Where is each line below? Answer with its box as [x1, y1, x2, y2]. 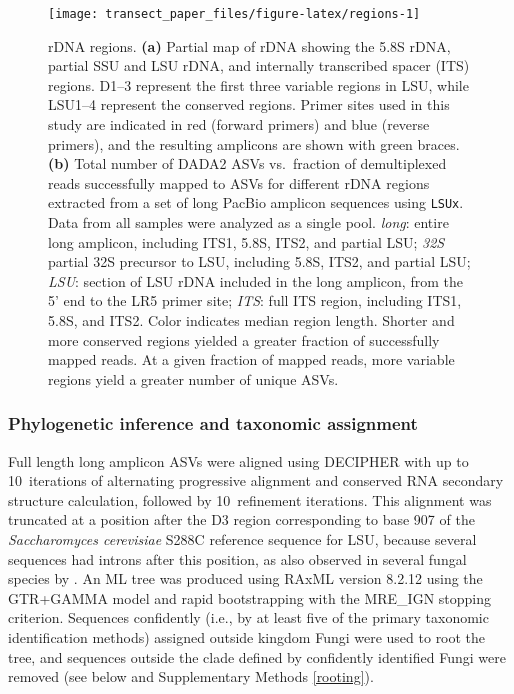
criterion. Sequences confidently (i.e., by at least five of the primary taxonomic [8, 607, 489, 628]
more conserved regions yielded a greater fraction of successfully [48, 329, 440, 350]
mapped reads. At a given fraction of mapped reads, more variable [48, 349, 455, 370]
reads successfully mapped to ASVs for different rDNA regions [48, 172, 430, 193]
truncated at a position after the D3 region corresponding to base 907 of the [8, 509, 475, 530]
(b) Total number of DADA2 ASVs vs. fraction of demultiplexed [48, 153, 447, 174]
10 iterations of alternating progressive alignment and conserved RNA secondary [8, 470, 504, 491]
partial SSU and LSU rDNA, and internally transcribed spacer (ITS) [48, 55, 470, 76]
